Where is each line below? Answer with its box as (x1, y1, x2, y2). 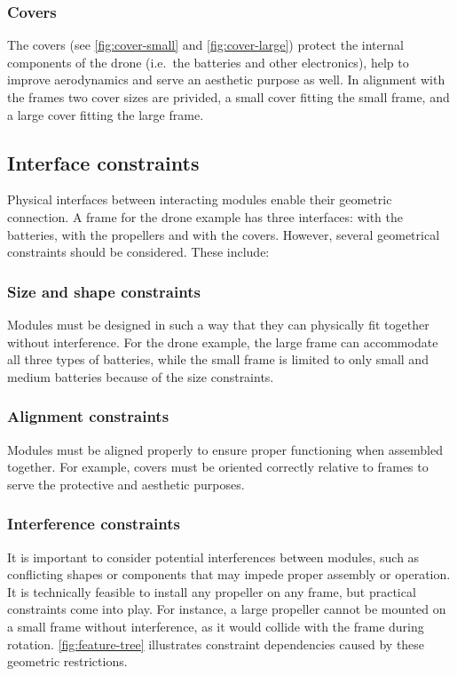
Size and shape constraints (7, 280, 201, 302)
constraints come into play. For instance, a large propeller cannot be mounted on (7, 600, 446, 618)
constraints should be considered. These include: (7, 243, 270, 261)
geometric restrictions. (7, 652, 128, 671)
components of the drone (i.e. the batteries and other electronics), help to (7, 52, 409, 71)
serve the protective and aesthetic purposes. (7, 474, 245, 493)
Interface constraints (7, 148, 200, 176)
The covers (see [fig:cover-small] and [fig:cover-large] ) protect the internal (7, 36, 404, 54)
